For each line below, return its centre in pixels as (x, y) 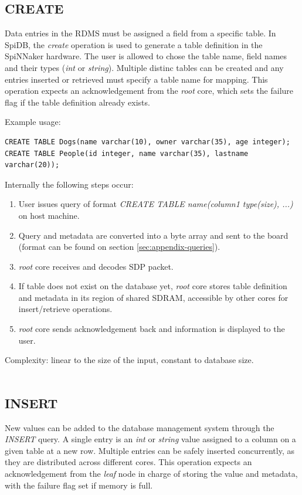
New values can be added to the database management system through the (140, 427)
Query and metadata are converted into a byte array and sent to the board (153, 235)
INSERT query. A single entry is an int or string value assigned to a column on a (150, 439)
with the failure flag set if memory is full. (79, 485)
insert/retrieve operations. (65, 309)
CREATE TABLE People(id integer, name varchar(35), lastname (127, 153)
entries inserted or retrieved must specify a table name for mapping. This (136, 79)
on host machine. (49, 215)
